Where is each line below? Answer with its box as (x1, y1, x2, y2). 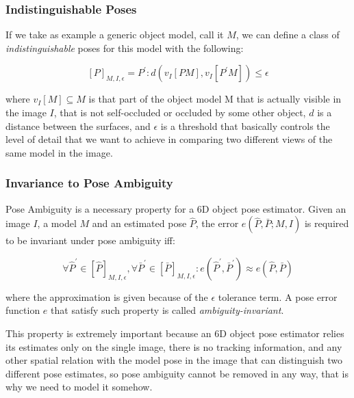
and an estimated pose (92, 216, 187, 230)
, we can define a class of (236, 27, 340, 42)
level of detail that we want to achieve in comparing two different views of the (5, 132, 333, 146)
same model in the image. (5, 145, 113, 159)
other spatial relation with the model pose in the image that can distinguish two (5, 353, 342, 367)
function (5, 303, 40, 317)
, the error (195, 216, 239, 230)
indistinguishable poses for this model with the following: (5, 40, 244, 55)
